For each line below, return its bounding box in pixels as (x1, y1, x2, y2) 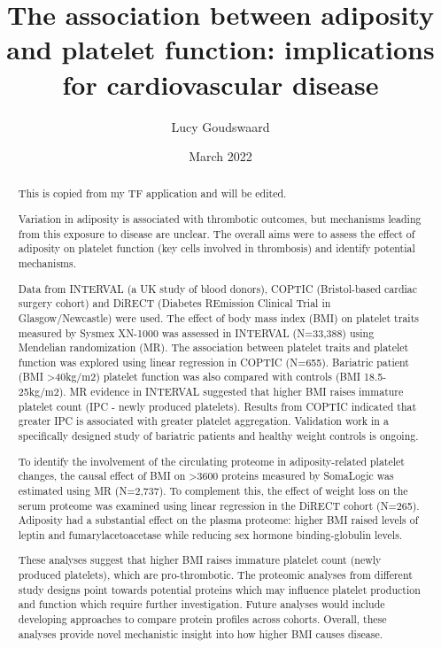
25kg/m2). (18, 384, 66, 399)
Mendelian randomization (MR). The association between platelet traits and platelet (18, 340, 409, 355)
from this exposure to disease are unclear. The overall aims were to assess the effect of (18, 226, 415, 241)
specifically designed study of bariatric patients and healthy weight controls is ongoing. (18, 428, 419, 444)
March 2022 (189, 147, 252, 166)
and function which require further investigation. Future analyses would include (18, 597, 385, 612)
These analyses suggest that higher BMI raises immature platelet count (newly (18, 552, 382, 567)
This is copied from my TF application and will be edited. (18, 186, 287, 201)
